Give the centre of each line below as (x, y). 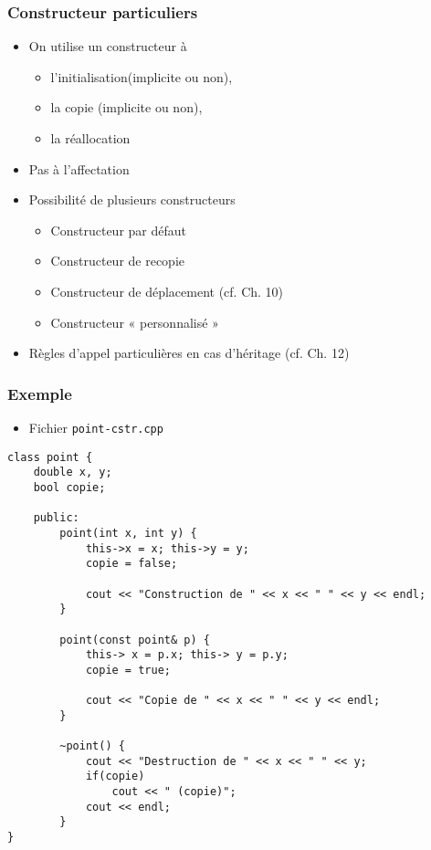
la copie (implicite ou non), (126, 107)
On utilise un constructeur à (108, 46)
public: (56, 518)
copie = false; (131, 564)
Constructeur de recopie (118, 261)
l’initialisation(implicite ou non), (142, 76)
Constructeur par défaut (118, 230)
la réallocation (90, 138)
